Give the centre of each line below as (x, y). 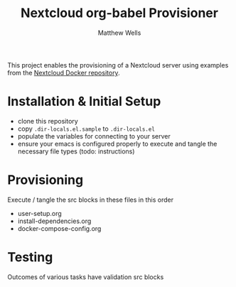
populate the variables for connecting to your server (94, 136)
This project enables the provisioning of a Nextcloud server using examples (118, 65)
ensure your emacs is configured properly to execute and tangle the (117, 143)
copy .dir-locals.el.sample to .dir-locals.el (86, 129)
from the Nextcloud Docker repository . (64, 72)
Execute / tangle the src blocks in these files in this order (91, 200)
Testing (30, 257)
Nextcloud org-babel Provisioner (119, 13)
